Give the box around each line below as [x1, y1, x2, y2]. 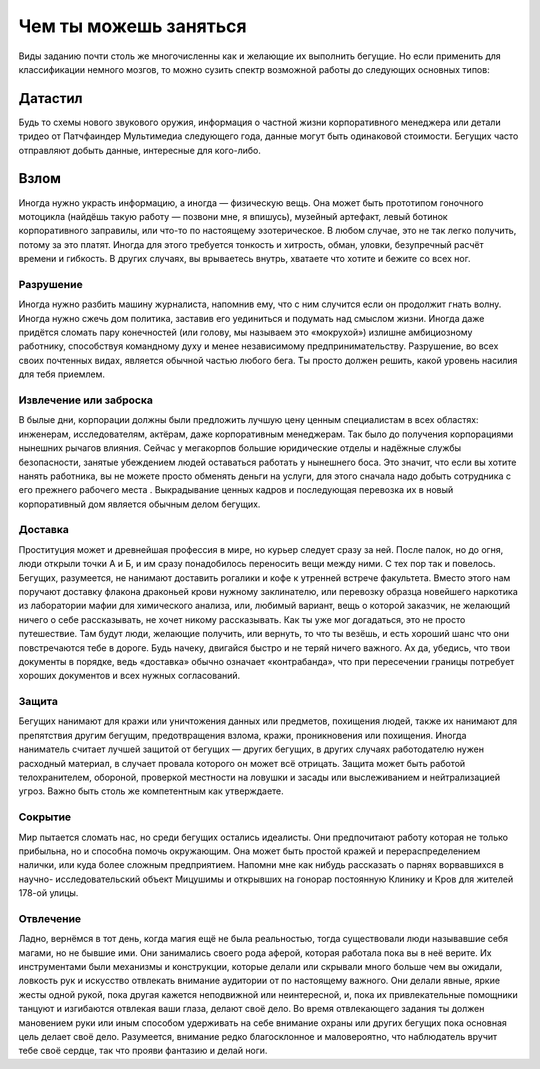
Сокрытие [18, 810, 72, 824]
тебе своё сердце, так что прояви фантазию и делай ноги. [18, 1045, 268, 1057]
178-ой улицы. [18, 887, 79, 899]
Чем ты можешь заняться [18, 15, 247, 37]
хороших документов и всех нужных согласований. [18, 670, 241, 682]
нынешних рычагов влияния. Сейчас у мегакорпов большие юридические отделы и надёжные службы [18, 442, 462, 454]
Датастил [18, 90, 84, 107]
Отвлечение [18, 911, 82, 925]
